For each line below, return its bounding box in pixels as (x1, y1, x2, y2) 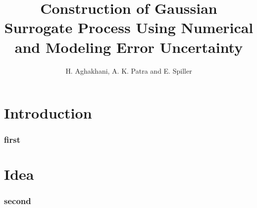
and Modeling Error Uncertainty (14, 37, 243, 57)
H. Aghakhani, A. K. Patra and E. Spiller (65, 65, 192, 76)
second (4, 195, 31, 207)
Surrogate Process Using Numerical (4, 17, 254, 38)
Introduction (4, 103, 92, 123)
